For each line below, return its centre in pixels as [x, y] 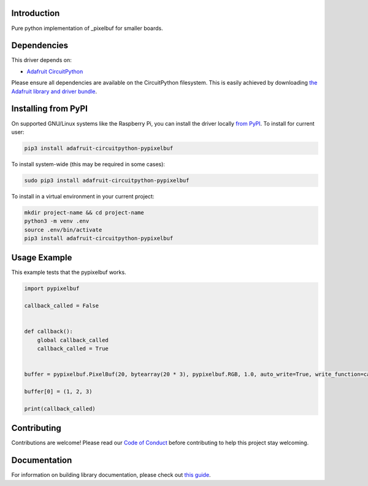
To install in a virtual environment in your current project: [83, 196]
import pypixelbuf [52, 289]
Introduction [36, 13]
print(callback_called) [60, 408]
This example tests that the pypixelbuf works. [69, 272]
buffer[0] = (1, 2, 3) [58, 392]
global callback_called [73, 340]
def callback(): [49, 332]
